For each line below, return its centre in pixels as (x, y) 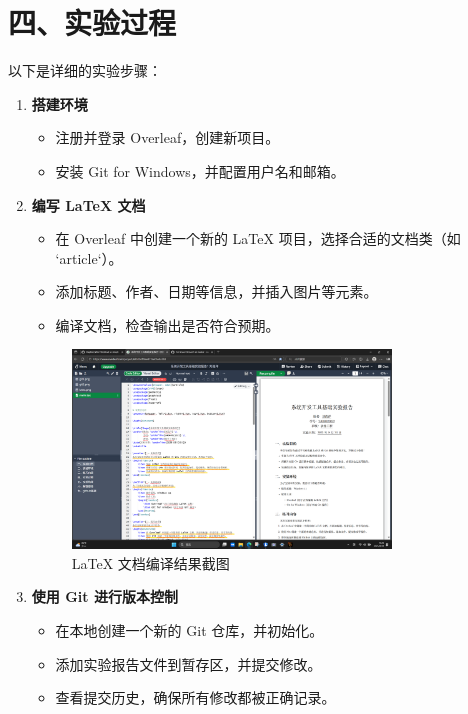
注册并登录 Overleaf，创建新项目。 (167, 137)
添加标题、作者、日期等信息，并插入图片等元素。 (216, 291)
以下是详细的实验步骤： (85, 70)
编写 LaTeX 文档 (88, 204)
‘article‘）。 (89, 257)
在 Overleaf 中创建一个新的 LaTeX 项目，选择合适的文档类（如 (258, 238)
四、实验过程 (92, 22)
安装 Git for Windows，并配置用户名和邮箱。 (200, 170)
